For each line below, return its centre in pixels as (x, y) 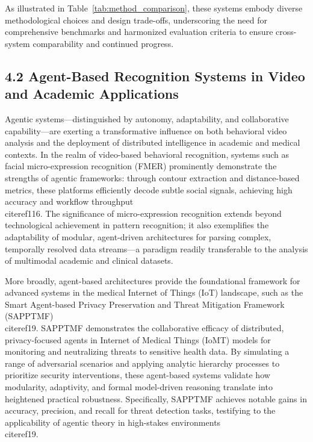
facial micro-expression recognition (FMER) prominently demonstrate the (141, 166)
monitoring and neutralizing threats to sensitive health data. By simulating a (147, 351)
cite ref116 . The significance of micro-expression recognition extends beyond (143, 213)
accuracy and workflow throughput (69, 201)
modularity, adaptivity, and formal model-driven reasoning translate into (139, 387)
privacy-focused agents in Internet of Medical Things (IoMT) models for (138, 339)
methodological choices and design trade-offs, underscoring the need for (136, 20)
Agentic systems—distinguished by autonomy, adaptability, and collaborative (147, 118)
